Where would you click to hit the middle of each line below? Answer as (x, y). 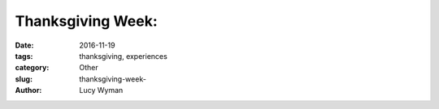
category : (32, 68)
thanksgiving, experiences (124, 56)
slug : (24, 79)
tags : (24, 56)
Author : (28, 90)
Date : (24, 45)
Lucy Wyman (101, 90)
